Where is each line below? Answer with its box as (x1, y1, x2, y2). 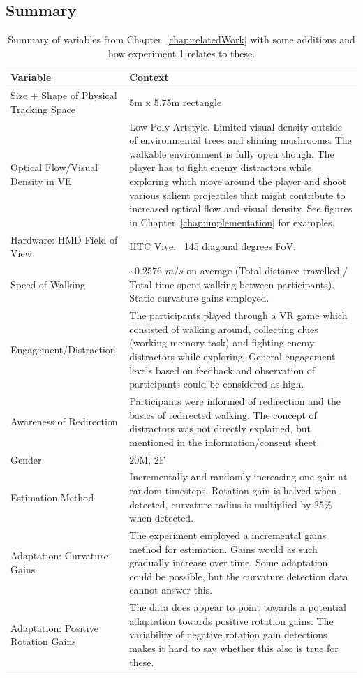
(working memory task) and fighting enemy (129, 335, 315, 350)
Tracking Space (10, 101, 75, 116)
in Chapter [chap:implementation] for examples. (129, 214, 335, 229)
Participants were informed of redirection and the (129, 393, 341, 408)
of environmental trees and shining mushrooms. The (129, 133, 352, 147)
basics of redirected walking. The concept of (129, 407, 317, 422)
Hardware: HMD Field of (10, 232, 118, 246)
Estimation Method (10, 489, 94, 504)
